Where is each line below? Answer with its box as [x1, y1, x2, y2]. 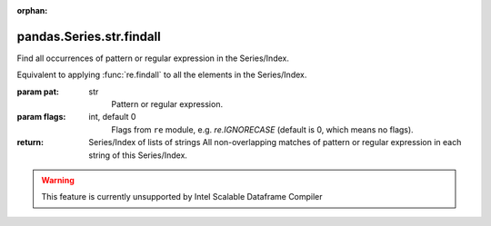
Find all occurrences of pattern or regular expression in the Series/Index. [16, 53, 290, 64]
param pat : [16, 86, 59, 97]
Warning [41, 175, 75, 186]
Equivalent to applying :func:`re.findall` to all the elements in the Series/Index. [16, 69, 307, 81]
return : [16, 137, 45, 148]
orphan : [16, 5, 48, 15]
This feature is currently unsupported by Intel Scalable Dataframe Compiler [41, 192, 323, 202]
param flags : [16, 112, 66, 123]
